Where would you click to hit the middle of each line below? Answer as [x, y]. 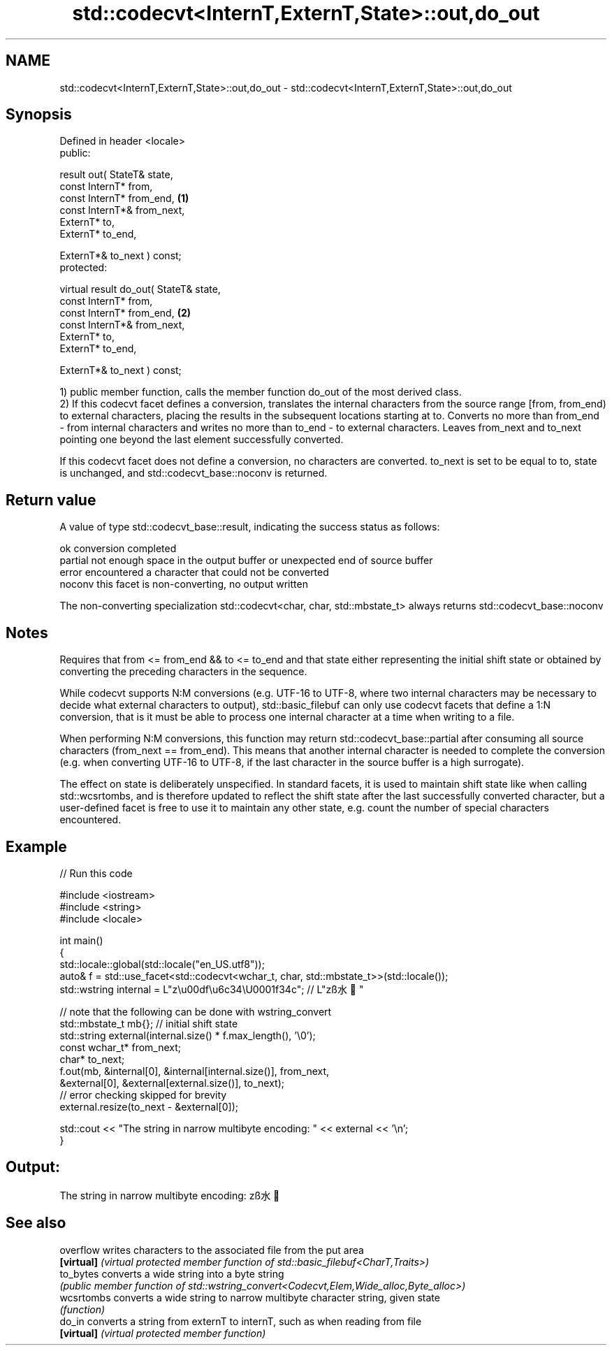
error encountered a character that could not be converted [194, 572]
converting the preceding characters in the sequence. [183, 672]
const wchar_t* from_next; [121, 1047]
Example [36, 846]
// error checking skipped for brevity [143, 1094]
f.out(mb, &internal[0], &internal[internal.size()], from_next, [195, 1071]
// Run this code [96, 873]
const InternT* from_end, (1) [124, 198]
